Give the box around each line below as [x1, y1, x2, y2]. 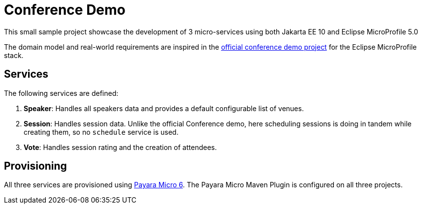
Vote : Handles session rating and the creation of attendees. [24, 143, 217, 151]
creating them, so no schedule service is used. [24, 127, 179, 136]
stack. [4, 51, 24, 59]
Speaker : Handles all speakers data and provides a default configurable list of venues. [24, 104, 304, 113]
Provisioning [4, 160, 67, 173]
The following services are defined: [4, 89, 119, 97]
